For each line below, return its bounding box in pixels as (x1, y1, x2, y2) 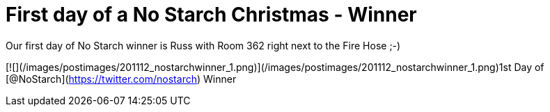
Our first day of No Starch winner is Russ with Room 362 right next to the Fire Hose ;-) (6, 39, 401, 51)
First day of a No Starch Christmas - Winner (6, 3, 417, 26)
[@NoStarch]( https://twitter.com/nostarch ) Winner (6, 72, 237, 85)
